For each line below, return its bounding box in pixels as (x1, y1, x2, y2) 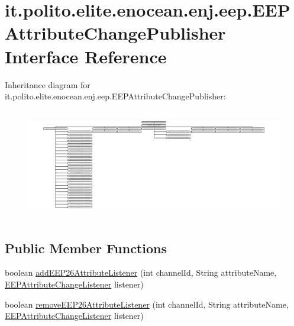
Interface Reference (5, 44, 167, 68)
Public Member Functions (5, 238, 167, 257)
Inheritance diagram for (5, 78, 91, 91)
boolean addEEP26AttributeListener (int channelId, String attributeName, (5, 266, 277, 279)
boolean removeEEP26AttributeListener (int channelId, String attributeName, (5, 298, 289, 310)
